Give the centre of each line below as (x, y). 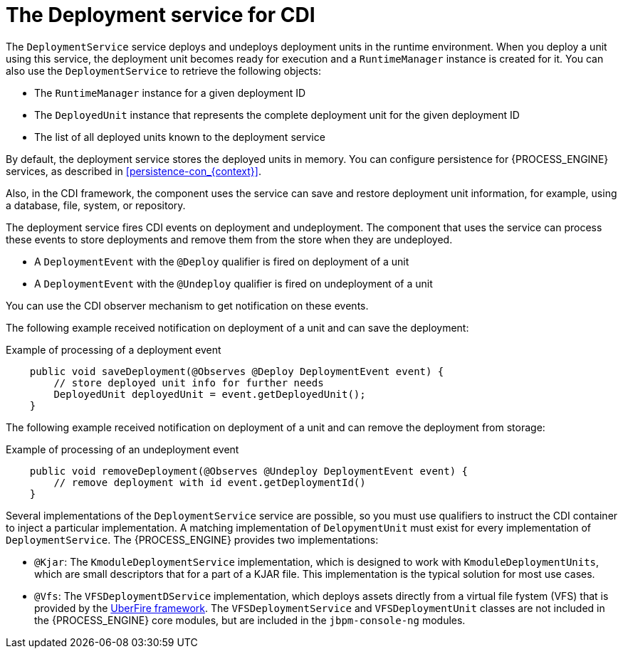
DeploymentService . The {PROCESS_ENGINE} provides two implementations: (192, 539)
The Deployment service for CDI (161, 15)
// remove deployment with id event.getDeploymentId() (210, 482)
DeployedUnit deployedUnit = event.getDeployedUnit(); (210, 394)
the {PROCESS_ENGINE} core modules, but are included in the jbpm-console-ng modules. (250, 620)
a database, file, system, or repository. (96, 205)
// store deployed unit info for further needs (189, 383)
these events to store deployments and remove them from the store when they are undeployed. (229, 239)
